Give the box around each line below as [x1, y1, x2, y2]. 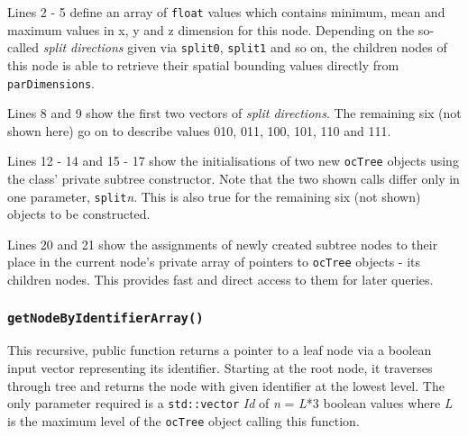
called [7, 38, 39, 57]
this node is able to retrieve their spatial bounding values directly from [7, 55, 399, 74]
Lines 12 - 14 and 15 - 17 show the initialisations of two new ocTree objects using [7, 151, 459, 170]
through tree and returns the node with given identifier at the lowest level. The [7, 376, 445, 395]
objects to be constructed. [7, 204, 151, 223]
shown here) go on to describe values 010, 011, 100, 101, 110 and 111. [7, 121, 391, 140]
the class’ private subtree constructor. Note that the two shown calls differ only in [7, 169, 460, 187]
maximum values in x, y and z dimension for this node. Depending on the [7, 20, 415, 39]
